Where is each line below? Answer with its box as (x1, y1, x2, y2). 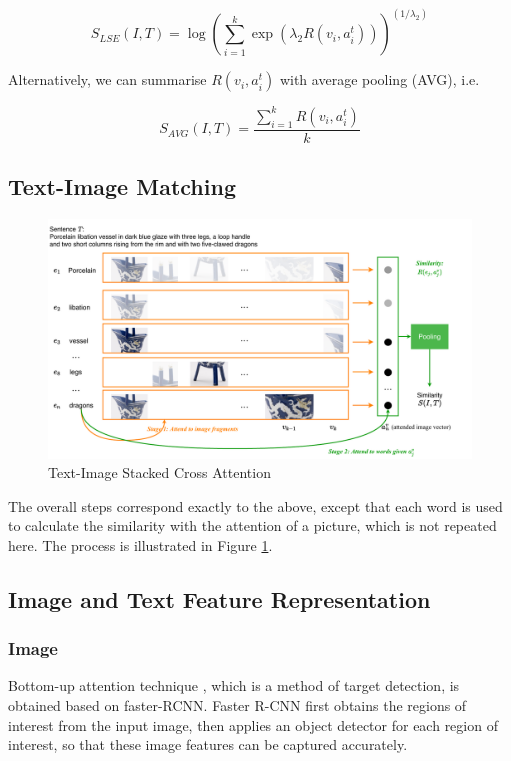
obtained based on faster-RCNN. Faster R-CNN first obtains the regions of (8, 695, 467, 716)
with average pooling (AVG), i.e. (279, 69, 480, 90)
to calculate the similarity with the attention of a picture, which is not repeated (8, 515, 497, 536)
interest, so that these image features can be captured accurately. (8, 734, 408, 755)
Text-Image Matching (8, 171, 236, 202)
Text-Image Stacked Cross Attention (48, 462, 271, 483)
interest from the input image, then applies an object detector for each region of (8, 714, 498, 735)
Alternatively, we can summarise (8, 69, 207, 90)
